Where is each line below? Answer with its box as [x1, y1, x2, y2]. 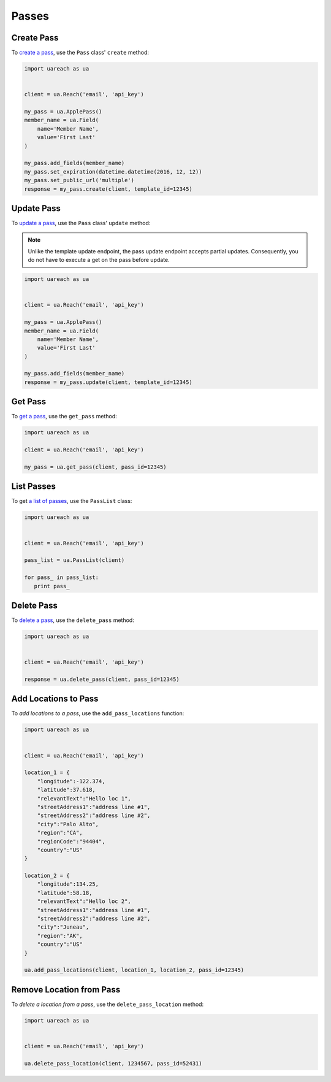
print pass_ [34, 583, 70, 589]
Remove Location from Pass [11, 984, 121, 995]
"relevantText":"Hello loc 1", [37, 795, 131, 802]
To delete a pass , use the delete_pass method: [11, 616, 134, 624]
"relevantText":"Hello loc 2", [37, 898, 131, 905]
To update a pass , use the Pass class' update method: [11, 220, 151, 227]
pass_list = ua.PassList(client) [24, 557, 125, 564]
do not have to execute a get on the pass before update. [28, 256, 170, 264]
